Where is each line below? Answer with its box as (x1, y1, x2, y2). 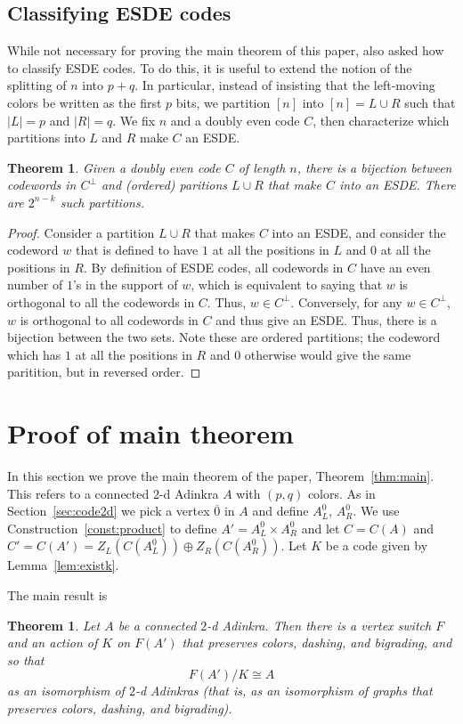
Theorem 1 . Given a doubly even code (7, 158, 221, 176)
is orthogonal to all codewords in (20, 310, 199, 329)
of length (238, 158, 286, 176)
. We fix (112, 110, 156, 129)
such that (404, 93, 456, 111)
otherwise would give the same (244, 345, 411, 363)
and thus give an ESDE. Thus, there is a (215, 310, 437, 329)
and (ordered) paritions (101, 175, 228, 194)
